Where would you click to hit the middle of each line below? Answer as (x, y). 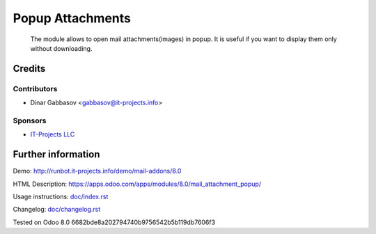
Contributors (35, 88)
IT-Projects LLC (53, 134)
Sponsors (30, 120)
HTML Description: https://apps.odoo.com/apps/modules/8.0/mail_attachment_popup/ (137, 184)
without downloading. (61, 48)
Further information (56, 154)
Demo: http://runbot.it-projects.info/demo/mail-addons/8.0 (97, 171)
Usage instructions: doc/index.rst (61, 196)
